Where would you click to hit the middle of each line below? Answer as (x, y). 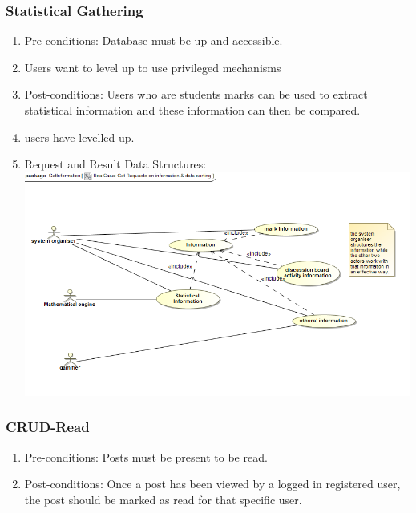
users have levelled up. (79, 137)
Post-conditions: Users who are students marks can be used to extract (196, 94)
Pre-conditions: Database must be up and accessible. (153, 40)
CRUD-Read (48, 427)
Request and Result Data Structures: (115, 164)
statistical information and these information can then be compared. (192, 110)
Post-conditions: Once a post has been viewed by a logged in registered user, (212, 484)
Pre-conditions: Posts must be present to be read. (146, 456)
